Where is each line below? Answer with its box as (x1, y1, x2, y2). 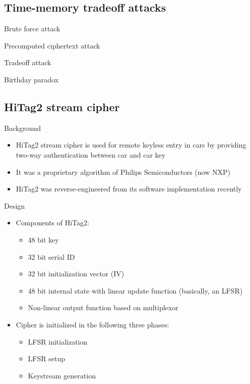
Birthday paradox (4, 74, 59, 84)
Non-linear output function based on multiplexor (28, 302, 178, 313)
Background (4, 122, 41, 133)
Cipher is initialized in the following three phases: (16, 319, 169, 329)
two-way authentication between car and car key (16, 149, 166, 160)
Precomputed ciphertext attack (4, 40, 100, 51)
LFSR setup (28, 353, 65, 364)
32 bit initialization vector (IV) (28, 268, 124, 279)
